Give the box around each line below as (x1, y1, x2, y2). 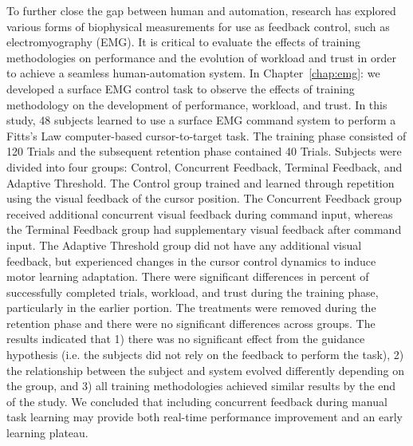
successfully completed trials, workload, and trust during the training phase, (6, 283, 379, 300)
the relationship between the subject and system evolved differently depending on (6, 361, 404, 378)
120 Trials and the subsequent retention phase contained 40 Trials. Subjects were (6, 143, 402, 160)
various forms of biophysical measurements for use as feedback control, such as (6, 18, 390, 34)
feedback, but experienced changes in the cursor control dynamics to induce (6, 252, 376, 269)
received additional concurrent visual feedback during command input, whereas (6, 205, 393, 222)
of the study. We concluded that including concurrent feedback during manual (6, 393, 387, 409)
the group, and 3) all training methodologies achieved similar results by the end (6, 377, 396, 394)
